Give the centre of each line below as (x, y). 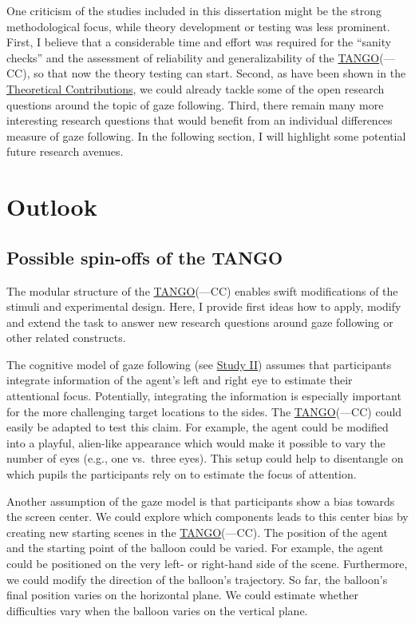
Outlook (52, 207)
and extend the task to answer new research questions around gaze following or (200, 322)
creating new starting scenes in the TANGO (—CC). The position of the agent (198, 532)
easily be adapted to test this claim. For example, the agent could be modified (198, 427)
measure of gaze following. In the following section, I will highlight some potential (206, 135)
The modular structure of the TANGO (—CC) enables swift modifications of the (202, 290)
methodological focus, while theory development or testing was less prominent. (198, 26)
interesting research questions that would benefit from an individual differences (200, 120)
